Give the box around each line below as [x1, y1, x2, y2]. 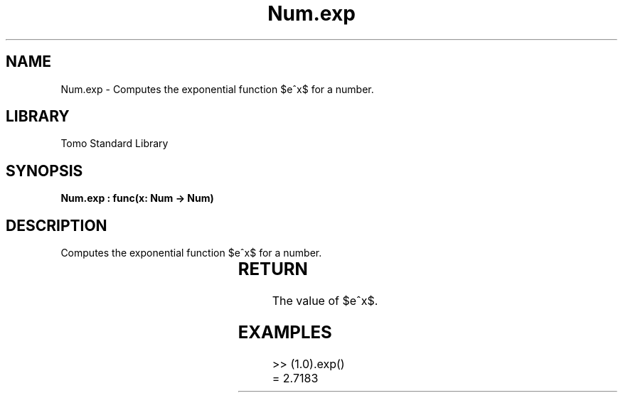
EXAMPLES [238, 321, 332, 343]
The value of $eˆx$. [272, 294, 378, 308]
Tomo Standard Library [60, 137, 169, 150]
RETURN [238, 259, 308, 280]
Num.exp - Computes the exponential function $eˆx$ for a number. [60, 82, 374, 95]
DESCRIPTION [6, 216, 107, 235]
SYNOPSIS [6, 161, 83, 180]
